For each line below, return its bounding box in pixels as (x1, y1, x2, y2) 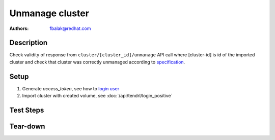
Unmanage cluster (9, 8, 89, 19)
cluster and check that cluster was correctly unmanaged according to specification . (9, 59, 185, 65)
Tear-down (9, 122, 45, 130)
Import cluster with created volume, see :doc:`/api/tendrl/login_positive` (22, 93, 173, 99)
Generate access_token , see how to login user (22, 85, 120, 91)
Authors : (9, 25, 29, 31)
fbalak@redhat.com (49, 25, 91, 31)
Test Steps (9, 106, 44, 114)
